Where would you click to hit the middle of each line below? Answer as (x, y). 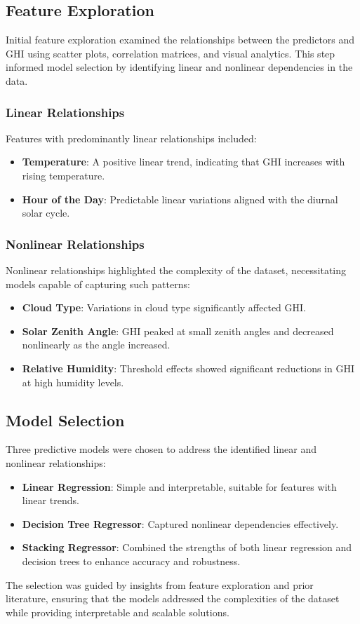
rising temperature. (64, 175)
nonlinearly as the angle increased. (96, 345)
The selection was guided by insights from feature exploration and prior (160, 584)
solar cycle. (46, 213)
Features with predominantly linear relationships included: (131, 138)
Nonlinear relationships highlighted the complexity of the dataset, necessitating (176, 270)
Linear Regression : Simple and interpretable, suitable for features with (179, 486)
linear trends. (51, 500)
